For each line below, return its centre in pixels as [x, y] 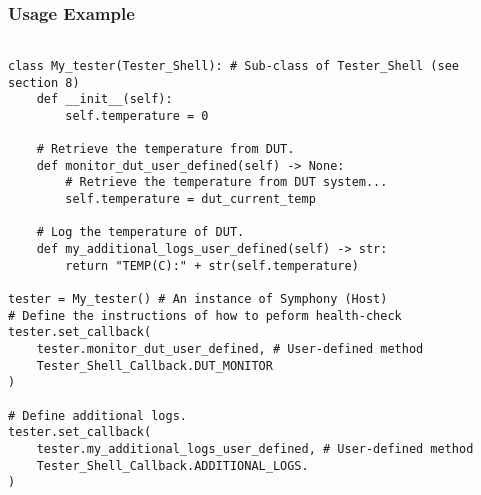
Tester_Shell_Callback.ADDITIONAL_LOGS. [172, 465]
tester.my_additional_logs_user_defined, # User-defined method [255, 448]
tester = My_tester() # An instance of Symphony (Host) [198, 299]
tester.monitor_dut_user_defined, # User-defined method [230, 349]
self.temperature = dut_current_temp [190, 199]
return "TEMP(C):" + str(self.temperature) [212, 265]
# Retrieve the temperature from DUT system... [226, 182]
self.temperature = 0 [137, 115]
